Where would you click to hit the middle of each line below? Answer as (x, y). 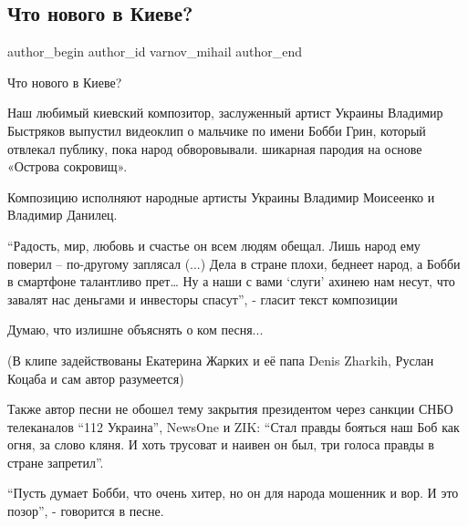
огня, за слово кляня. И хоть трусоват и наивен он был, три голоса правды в (221, 444)
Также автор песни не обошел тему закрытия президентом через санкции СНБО (230, 409)
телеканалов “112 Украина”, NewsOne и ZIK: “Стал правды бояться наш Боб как (234, 426)
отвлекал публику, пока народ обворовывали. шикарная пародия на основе (215, 148)
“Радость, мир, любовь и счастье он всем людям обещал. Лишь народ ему (214, 245)
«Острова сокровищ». (68, 166)
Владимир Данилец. (62, 215)
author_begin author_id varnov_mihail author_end (155, 52)
